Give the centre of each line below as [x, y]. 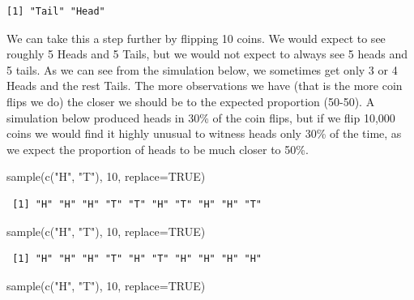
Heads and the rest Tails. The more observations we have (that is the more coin [205, 86]
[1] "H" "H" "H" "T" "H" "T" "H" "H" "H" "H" [137, 259]
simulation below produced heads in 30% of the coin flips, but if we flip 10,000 [201, 117]
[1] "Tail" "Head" [56, 11]
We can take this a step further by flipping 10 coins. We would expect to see [196, 38]
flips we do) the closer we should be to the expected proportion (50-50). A [191, 101]
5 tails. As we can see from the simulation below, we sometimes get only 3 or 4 [202, 69]
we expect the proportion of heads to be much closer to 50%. [158, 149]
